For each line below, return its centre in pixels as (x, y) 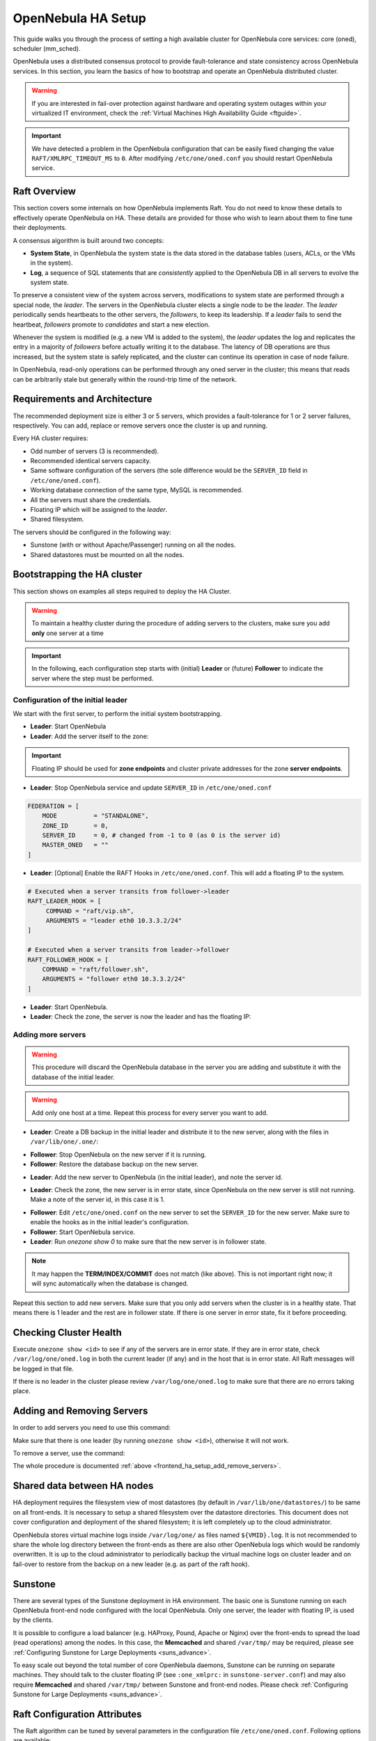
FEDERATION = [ (53, 806)
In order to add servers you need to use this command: (92, 1428)
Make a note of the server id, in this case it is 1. (97, 1200)
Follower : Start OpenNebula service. (83, 1232)
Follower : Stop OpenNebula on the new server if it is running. (118, 1154)
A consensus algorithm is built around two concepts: (88, 240)
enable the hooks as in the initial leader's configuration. (110, 1222)
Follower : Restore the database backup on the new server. (114, 1164)
